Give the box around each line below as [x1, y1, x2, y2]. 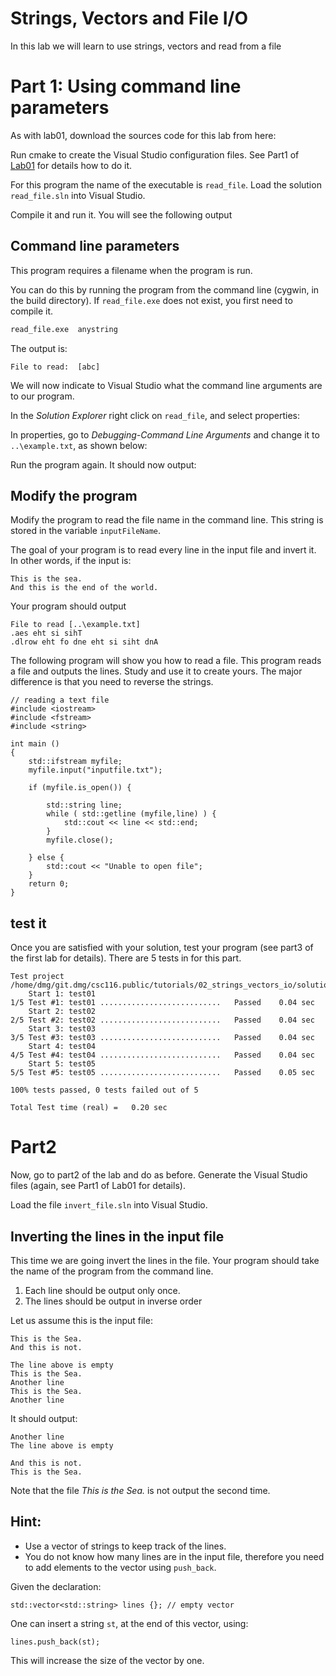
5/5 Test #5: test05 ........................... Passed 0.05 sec [10, 1068, 315, 1078]
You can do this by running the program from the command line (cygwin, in [10, 283, 320, 296]
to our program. [10, 390, 75, 402]
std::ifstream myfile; [28, 757, 123, 767]
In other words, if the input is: [10, 555, 132, 567]
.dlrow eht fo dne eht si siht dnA [10, 637, 159, 647]
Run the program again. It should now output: [10, 458, 197, 471]
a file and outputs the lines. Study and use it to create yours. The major [10, 665, 303, 677]
